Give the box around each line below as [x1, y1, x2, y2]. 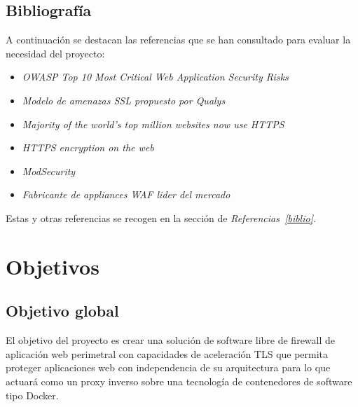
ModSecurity [22, 163, 76, 178]
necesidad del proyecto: [6, 46, 105, 60]
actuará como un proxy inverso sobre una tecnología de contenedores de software [6, 373, 352, 388]
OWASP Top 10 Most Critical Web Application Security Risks [22, 69, 289, 84]
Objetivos [6, 251, 99, 280]
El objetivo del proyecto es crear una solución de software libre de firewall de [6, 333, 336, 347]
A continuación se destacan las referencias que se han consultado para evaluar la [6, 32, 351, 47]
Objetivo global [6, 300, 119, 322]
